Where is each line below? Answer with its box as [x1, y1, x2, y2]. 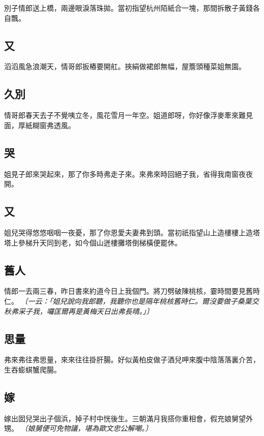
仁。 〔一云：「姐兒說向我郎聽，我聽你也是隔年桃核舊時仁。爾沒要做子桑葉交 [4, 295, 259, 306]
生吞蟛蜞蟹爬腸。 [4, 364, 61, 375]
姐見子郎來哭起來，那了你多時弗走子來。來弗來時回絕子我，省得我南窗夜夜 [4, 168, 253, 179]
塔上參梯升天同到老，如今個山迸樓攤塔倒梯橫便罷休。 [4, 237, 182, 247]
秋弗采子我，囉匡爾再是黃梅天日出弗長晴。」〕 [4, 305, 153, 316]
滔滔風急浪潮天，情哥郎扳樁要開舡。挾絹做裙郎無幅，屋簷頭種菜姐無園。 [4, 61, 246, 72]
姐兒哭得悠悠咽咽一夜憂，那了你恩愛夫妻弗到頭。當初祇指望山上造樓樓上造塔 [4, 227, 260, 237]
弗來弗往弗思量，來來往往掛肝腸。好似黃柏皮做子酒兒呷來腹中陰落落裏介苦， [4, 354, 260, 365]
